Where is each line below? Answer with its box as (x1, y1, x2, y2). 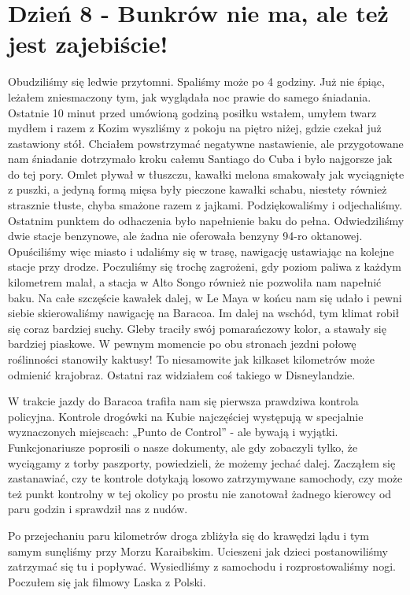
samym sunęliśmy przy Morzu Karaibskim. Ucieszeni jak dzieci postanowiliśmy (8, 542, 388, 559)
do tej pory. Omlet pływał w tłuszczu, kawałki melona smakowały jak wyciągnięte (8, 165, 404, 182)
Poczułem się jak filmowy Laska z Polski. (8, 573, 206, 589)
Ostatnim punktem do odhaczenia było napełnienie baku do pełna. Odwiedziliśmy (8, 212, 404, 228)
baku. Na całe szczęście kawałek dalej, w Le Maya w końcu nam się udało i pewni (8, 289, 402, 305)
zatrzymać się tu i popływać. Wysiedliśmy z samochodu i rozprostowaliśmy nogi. (8, 558, 396, 575)
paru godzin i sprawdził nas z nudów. (8, 501, 188, 517)
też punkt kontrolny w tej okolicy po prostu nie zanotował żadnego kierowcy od (8, 485, 392, 501)
